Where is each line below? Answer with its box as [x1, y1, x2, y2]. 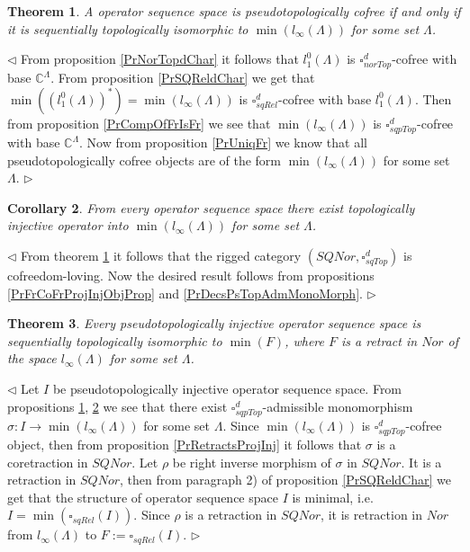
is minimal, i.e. [292, 487, 374, 506]
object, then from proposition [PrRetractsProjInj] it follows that [7, 434, 362, 453]
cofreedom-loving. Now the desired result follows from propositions [7, 266, 375, 285]
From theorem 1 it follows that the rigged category [21, 246, 302, 265]
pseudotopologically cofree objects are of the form [7, 150, 281, 169]
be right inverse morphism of [172, 452, 331, 471]
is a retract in [341, 331, 418, 350]
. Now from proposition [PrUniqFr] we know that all [79, 133, 367, 152]
